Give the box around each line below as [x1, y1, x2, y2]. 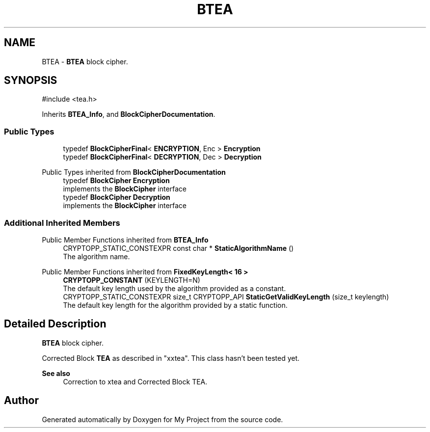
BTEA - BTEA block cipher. [42, 57, 128, 66]
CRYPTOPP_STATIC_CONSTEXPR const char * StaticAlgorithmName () [63, 243, 294, 252]
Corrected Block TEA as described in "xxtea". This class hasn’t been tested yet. [42, 353, 300, 362]
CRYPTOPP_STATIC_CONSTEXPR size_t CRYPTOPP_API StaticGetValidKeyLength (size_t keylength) [63, 292, 389, 301]
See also [42, 369, 70, 378]
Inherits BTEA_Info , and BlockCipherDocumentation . [42, 110, 215, 119]
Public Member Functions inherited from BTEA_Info [42, 235, 209, 244]
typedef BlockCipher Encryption [63, 176, 170, 185]
